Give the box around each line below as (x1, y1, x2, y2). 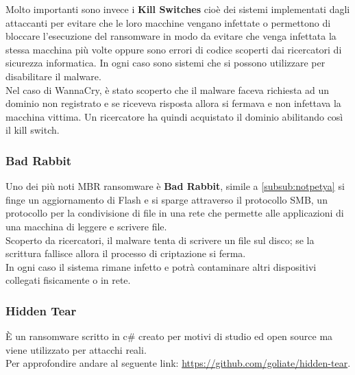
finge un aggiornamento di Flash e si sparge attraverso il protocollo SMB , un (5, 192, 328, 206)
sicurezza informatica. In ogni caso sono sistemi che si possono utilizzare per (5, 56, 326, 70)
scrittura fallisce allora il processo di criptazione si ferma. (5, 246, 246, 261)
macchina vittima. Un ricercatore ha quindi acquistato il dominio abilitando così (5, 109, 343, 123)
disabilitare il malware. (5, 69, 101, 83)
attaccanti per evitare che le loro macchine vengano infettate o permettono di (5, 15, 331, 29)
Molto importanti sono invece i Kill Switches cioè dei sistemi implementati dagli (5, 2, 350, 16)
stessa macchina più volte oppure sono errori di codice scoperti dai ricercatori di (5, 42, 342, 56)
